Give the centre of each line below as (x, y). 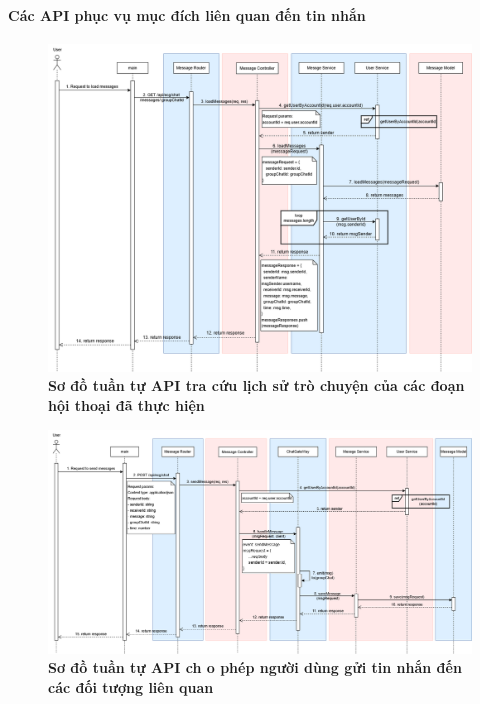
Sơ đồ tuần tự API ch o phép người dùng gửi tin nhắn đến (255, 667)
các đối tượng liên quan (131, 686)
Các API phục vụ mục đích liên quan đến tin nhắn (187, 14)
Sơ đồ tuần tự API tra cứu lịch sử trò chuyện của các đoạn (256, 385)
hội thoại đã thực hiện (126, 404)
